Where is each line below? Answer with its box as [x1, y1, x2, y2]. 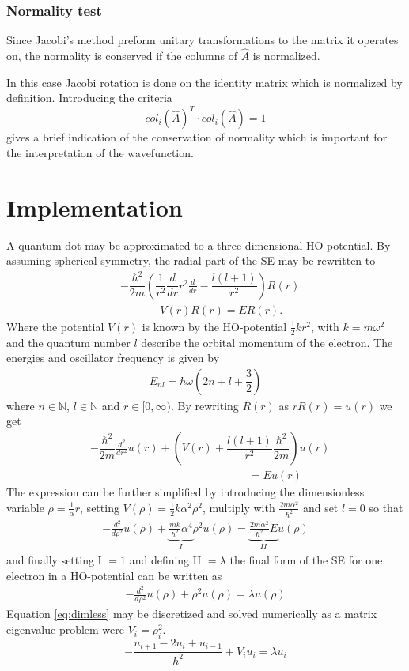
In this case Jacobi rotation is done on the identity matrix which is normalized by [6, 74, 403, 90]
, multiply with [202, 499, 275, 515]
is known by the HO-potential [142, 318, 287, 334]
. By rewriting [170, 397, 239, 413]
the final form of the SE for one [229, 552, 383, 568]
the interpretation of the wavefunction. [6, 144, 194, 160]
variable [6, 499, 44, 515]
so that [369, 499, 403, 515]
